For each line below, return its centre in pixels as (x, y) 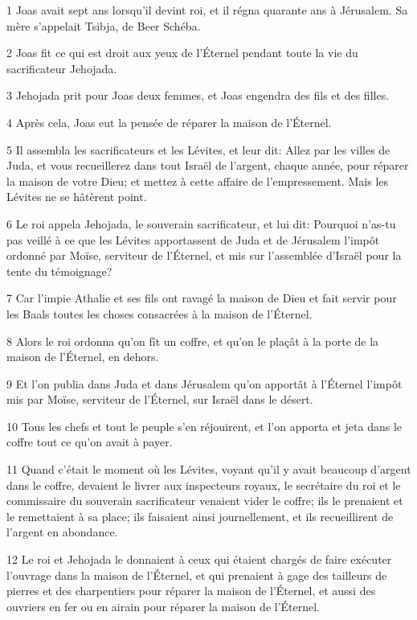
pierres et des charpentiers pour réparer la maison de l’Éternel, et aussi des (191, 591)
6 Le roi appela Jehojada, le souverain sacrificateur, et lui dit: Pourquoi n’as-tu (201, 223)
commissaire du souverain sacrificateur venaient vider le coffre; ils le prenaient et (205, 501)
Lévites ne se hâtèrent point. (77, 197)
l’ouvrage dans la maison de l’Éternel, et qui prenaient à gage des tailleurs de (197, 575)
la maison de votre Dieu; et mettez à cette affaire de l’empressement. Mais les (198, 181)
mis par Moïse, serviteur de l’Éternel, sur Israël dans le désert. (160, 399)
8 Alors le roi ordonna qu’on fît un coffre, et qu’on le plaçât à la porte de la (193, 341)
